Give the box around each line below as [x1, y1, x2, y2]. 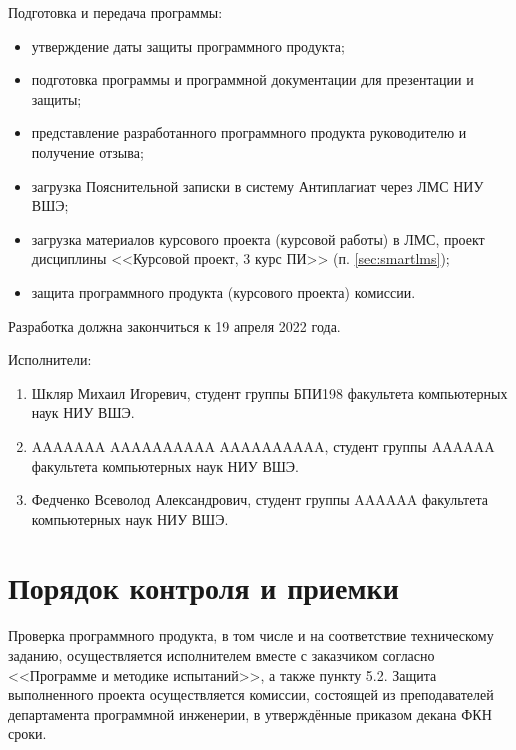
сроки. [8, 723, 47, 744]
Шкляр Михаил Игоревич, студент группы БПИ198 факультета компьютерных [31, 382, 508, 403]
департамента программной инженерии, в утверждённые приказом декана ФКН [8, 703, 492, 724]
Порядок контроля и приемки [8, 567, 399, 608]
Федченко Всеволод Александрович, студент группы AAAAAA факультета [31, 489, 488, 510]
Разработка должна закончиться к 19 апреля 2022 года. [8, 315, 341, 336]
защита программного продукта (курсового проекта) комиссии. [31, 281, 416, 302]
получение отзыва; [31, 141, 144, 162]
